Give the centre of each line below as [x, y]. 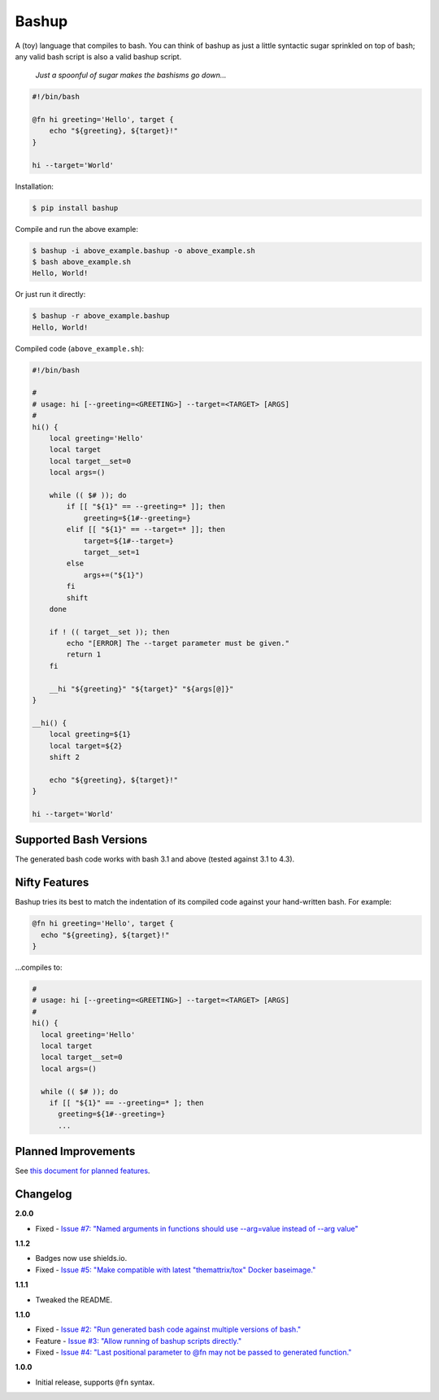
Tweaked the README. [74, 1300]
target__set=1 [111, 552]
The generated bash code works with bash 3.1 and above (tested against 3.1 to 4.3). [155, 859]
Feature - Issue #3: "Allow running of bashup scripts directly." [139, 1341]
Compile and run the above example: [76, 229]
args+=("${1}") [113, 575]
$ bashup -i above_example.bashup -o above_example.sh [143, 251]
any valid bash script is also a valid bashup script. [98, 56]
